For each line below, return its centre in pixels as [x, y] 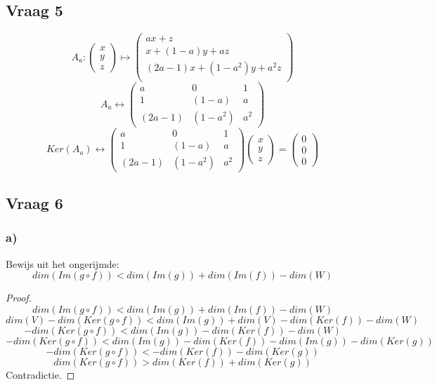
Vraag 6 [34, 203]
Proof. [19, 298]
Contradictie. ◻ [40, 374]
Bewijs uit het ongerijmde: [63, 263]
